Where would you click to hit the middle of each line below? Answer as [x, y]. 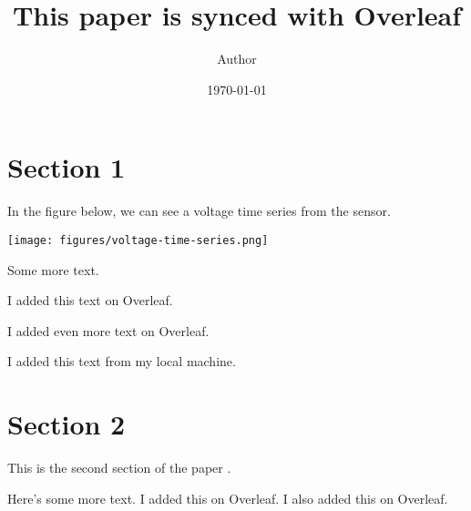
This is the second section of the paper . [119, 467]
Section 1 [67, 167]
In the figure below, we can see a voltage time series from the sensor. [199, 211]
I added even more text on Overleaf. [108, 330]
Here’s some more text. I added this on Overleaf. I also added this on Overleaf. [228, 498]
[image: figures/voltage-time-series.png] [138, 240]
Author [237, 59]
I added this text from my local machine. [122, 361]
